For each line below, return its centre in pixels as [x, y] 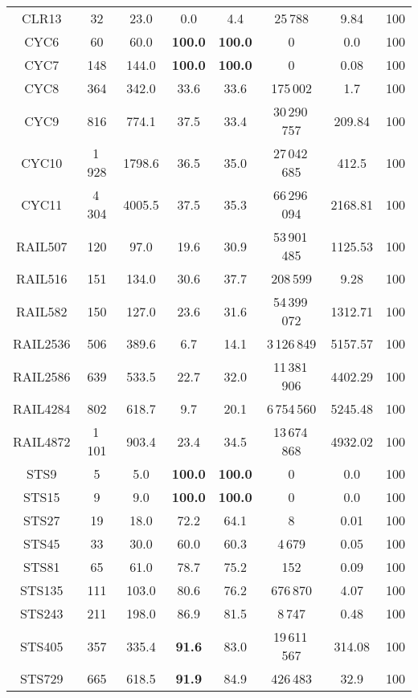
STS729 [42, 678]
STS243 [42, 613]
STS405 [42, 646]
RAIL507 [42, 246]
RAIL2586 [42, 376]
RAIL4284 [42, 408]
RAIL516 [42, 278]
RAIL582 [42, 311]
